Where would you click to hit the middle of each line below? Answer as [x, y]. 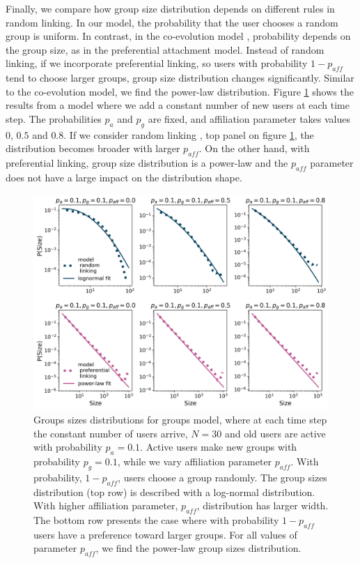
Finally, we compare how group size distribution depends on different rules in [170, 8]
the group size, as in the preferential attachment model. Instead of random [165, 49]
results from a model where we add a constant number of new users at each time [178, 105]
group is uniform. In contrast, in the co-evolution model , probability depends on [178, 36]
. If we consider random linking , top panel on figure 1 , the [189, 134]
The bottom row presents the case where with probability [156, 519]
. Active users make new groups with [219, 447]
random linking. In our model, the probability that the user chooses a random [172, 22]
